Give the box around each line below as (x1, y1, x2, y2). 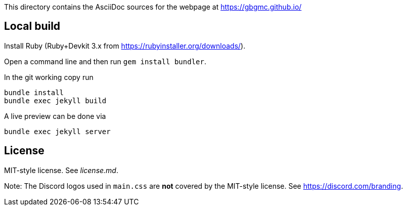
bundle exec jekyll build (4, 96, 107, 105)
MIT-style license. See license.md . (4, 165, 118, 175)
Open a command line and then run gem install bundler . (4, 57, 206, 66)
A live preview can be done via (4, 111, 106, 120)
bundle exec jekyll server (4, 127, 111, 136)
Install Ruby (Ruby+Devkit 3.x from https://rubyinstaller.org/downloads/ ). (4, 41, 246, 50)
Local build (4, 20, 61, 33)
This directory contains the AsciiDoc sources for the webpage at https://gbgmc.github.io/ (4, 3, 302, 11)
